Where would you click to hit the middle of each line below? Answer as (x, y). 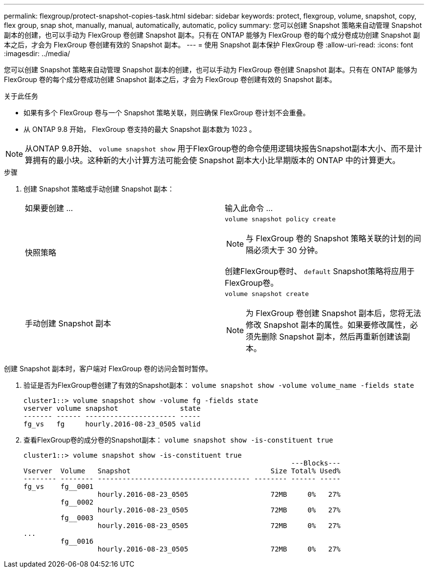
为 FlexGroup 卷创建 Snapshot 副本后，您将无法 (333, 313)
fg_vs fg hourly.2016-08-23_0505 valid (112, 424)
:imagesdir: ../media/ (37, 53)
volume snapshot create (267, 294)
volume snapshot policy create (280, 219)
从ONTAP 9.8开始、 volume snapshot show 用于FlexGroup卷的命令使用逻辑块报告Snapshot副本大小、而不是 (220, 148)
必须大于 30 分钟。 (288, 250)
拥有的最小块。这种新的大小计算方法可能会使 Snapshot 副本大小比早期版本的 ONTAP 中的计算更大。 (216, 160)
